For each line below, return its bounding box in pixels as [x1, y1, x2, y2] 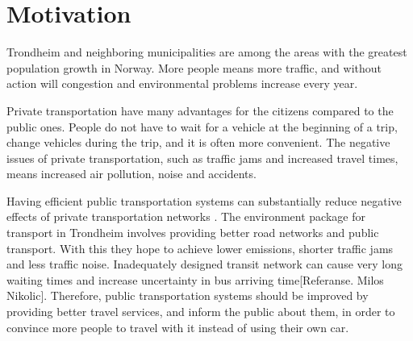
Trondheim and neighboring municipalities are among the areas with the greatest [6, 44, 407, 60]
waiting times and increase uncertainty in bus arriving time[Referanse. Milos [6, 271, 384, 288]
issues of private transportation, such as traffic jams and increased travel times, [6, 149, 398, 166]
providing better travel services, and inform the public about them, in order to [6, 303, 395, 320]
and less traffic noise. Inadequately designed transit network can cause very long [6, 256, 403, 272]
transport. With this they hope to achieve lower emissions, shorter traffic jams [6, 239, 394, 256]
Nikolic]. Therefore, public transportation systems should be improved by [6, 287, 369, 304]
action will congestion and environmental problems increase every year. [6, 75, 358, 92]
